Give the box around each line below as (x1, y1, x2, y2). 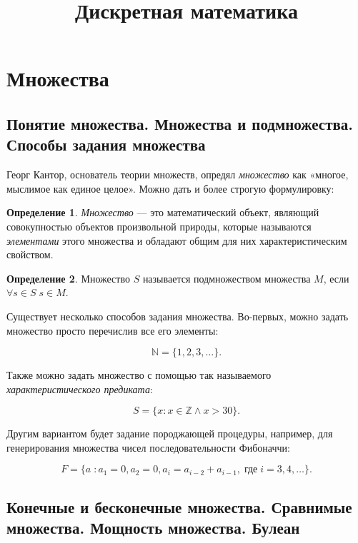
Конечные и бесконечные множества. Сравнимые (6, 495, 352, 517)
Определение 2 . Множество (6, 270, 130, 285)
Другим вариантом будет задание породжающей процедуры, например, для (6, 426, 333, 441)
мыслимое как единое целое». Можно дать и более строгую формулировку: (6, 181, 334, 196)
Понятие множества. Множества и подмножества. (6, 112, 353, 134)
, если (323, 270, 349, 285)
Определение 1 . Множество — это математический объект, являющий (6, 205, 319, 220)
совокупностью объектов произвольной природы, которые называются (6, 218, 312, 233)
